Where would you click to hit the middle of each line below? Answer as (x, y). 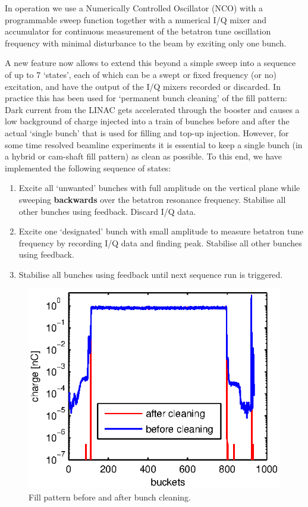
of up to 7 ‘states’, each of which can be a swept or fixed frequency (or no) (141, 74)
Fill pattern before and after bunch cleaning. (110, 497)
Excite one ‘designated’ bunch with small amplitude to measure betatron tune (161, 231)
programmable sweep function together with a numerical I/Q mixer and (136, 19)
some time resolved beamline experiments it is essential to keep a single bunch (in (154, 144)
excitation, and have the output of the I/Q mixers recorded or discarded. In (143, 86)
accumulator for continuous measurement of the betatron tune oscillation (138, 31)
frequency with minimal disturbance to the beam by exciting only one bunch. (146, 43)
